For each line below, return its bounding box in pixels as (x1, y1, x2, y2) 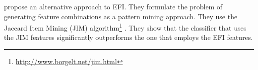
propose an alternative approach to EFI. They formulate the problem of (4, 1, 223, 11)
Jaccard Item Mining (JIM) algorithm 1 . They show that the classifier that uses (4, 21, 247, 33)
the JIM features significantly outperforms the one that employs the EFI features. (4, 32, 253, 42)
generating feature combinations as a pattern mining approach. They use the (4, 11, 238, 21)
